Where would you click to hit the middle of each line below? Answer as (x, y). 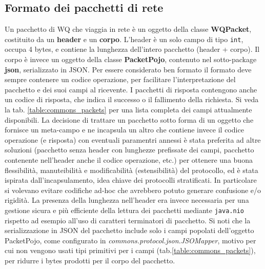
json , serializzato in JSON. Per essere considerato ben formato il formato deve (128, 69)
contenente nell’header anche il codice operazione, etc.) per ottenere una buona (129, 159)
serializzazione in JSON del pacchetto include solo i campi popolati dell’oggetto (129, 230)
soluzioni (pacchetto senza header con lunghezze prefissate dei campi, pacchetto (129, 150)
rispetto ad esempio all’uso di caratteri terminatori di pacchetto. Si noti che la (128, 220)
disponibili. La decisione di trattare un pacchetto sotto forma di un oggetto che (129, 119)
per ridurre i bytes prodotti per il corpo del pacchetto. (90, 260)
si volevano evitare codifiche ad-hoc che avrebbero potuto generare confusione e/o (133, 190)
